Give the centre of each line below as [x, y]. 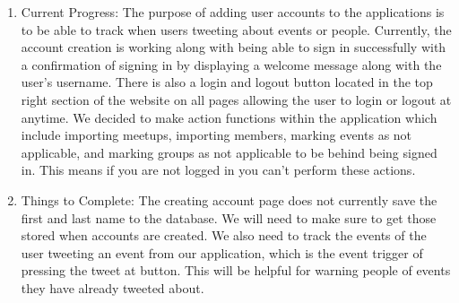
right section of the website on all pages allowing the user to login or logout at [236, 99]
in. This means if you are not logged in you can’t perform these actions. [218, 170]
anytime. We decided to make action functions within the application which [229, 117]
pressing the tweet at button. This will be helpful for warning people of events [236, 270]
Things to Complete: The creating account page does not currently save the [229, 199]
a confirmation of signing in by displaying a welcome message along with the [231, 64]
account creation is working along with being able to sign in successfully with [234, 47]
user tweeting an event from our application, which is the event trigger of [222, 252]
